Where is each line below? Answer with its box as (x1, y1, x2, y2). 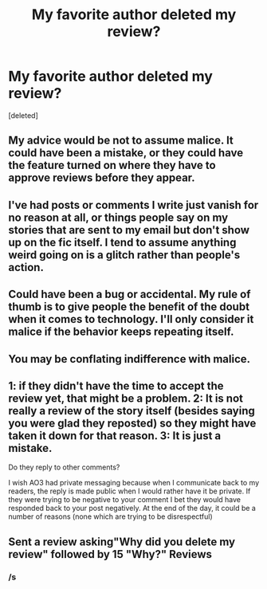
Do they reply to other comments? (8, 462, 120, 472)
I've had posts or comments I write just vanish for (8, 198, 259, 212)
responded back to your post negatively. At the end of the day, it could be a (8, 504, 257, 513)
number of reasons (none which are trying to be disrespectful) (8, 512, 213, 521)
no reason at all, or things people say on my (8, 210, 229, 224)
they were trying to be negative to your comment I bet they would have (8, 495, 241, 505)
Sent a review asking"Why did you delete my (8, 535, 236, 548)
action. (8, 261, 44, 274)
